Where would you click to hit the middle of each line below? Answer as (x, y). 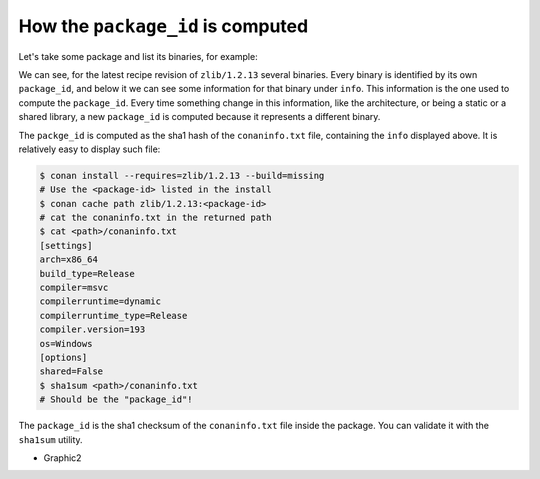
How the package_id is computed (163, 26)
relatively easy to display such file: (89, 149)
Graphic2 (62, 457)
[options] (63, 357)
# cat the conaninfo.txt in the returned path (155, 218)
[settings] (66, 245)
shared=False (71, 371)
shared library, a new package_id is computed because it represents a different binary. (199, 117)
